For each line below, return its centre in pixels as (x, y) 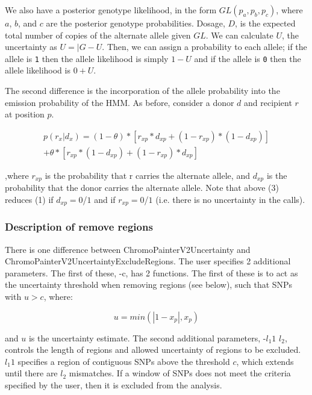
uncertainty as (31, 47)
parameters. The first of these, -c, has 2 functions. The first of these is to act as (151, 272)
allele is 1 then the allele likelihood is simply (87, 58)
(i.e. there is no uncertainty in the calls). (230, 199)
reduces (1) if (29, 199)
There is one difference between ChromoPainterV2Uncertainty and (128, 249)
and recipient (268, 102)
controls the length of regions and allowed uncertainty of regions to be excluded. (153, 350)
